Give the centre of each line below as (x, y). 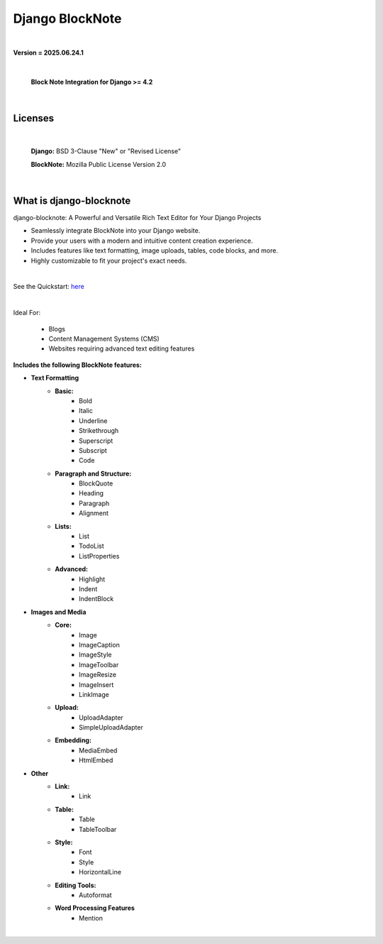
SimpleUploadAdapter (111, 728)
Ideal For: (27, 313)
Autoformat (96, 895)
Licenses (34, 118)
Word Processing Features (95, 908)
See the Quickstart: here (49, 287)
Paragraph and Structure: (93, 473)
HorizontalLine (100, 872)
